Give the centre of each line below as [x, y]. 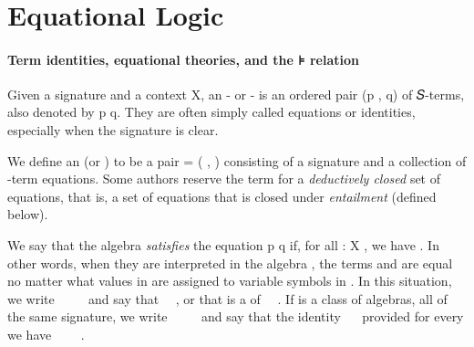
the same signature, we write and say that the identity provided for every [236, 316]
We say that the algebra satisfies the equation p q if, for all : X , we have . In [223, 244]
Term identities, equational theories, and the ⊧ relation [183, 59]
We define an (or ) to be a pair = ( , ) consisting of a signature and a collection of [237, 160]
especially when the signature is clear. [113, 129]
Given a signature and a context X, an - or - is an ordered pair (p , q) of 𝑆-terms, [236, 94]
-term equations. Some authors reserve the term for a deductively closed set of [224, 179]
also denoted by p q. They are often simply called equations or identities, [211, 112]
